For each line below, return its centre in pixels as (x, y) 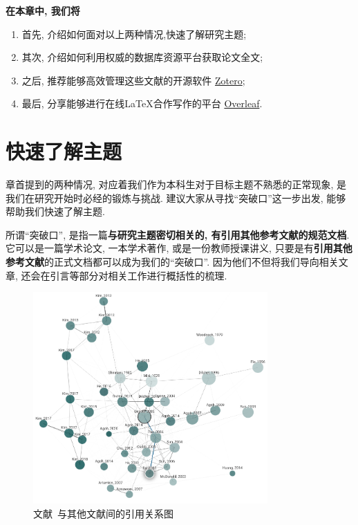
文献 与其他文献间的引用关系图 (103, 513)
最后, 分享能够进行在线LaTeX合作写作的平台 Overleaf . (142, 103)
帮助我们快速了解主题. (55, 211)
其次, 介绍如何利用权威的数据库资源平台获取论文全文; (142, 57)
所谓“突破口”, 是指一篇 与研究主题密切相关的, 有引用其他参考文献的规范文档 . (178, 234)
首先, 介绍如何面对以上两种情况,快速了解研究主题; (134, 34)
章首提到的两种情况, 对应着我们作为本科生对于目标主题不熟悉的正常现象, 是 (176, 184)
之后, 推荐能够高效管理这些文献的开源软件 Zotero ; (133, 80)
